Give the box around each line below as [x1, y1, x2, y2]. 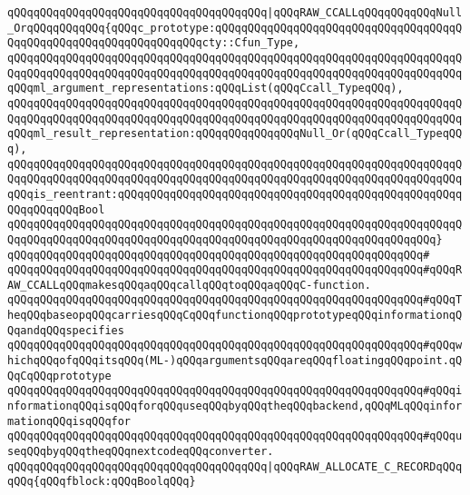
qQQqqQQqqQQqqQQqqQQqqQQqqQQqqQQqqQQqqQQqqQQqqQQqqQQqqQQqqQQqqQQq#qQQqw [7, 339, 463, 352]
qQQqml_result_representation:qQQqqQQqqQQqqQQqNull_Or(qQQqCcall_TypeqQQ [7, 127, 463, 141]
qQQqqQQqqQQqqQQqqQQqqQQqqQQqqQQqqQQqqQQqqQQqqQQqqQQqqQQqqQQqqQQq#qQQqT [7, 293, 463, 307]
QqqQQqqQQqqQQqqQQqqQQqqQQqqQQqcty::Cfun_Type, [7, 36, 300, 50]
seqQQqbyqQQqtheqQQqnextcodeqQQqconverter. [7, 445, 274, 459]
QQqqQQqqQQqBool [7, 203, 105, 216]
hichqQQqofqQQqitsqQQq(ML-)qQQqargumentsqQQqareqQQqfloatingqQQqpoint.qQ [7, 354, 463, 368]
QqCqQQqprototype [7, 369, 112, 382]
